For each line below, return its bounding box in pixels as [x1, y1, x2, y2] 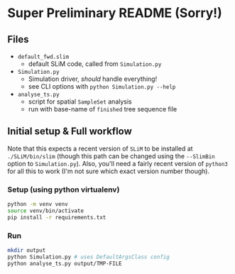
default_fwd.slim [17, 53, 70, 60]
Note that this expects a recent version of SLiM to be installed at [7, 144, 193, 153]
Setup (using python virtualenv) [7, 185, 120, 194]
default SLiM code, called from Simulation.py [28, 60, 162, 68]
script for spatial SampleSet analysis [28, 97, 133, 106]
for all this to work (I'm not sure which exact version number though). [7, 167, 210, 175]
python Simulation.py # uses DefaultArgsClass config [7, 253, 170, 261]
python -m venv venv [7, 201, 69, 208]
